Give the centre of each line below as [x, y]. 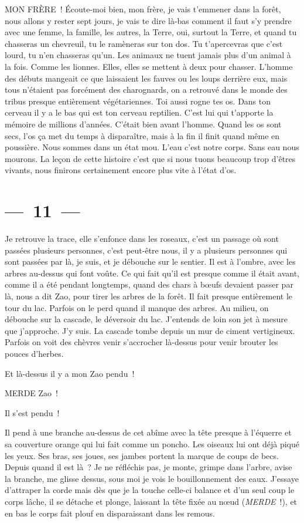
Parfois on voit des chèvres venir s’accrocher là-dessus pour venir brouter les [141, 342]
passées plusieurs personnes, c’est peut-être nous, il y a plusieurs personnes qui [146, 250]
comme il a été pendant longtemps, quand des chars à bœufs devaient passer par [149, 284]
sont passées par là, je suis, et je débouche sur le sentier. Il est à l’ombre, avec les [150, 261]
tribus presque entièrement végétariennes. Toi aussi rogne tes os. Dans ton [138, 101]
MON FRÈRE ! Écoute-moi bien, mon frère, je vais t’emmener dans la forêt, [143, 9]
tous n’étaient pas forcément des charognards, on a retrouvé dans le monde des [146, 90]
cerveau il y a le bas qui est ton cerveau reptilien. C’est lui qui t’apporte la [139, 112]
